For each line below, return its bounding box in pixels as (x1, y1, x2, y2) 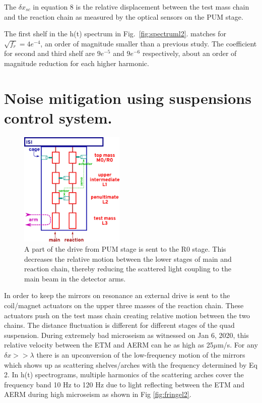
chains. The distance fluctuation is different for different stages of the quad (4, 320, 235, 330)
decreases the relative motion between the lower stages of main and (24, 253, 232, 264)
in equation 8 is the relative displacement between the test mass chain (33, 2, 249, 12)
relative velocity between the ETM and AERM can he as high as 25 (4, 339, 214, 350)
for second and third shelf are (4, 48, 95, 59)
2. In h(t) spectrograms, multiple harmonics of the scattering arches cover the (4, 369, 244, 380)
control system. (4, 107, 112, 128)
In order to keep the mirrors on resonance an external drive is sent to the (4, 290, 230, 301)
